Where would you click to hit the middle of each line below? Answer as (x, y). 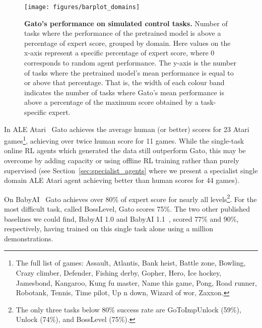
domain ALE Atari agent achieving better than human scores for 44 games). (122, 180)
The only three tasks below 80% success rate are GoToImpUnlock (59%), (128, 309)
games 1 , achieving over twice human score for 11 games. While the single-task (124, 140)
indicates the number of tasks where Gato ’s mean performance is (124, 92)
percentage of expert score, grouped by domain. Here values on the (127, 43)
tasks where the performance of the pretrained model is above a (123, 33)
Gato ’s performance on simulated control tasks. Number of (126, 23)
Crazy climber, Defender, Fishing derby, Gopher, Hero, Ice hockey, (118, 273)
